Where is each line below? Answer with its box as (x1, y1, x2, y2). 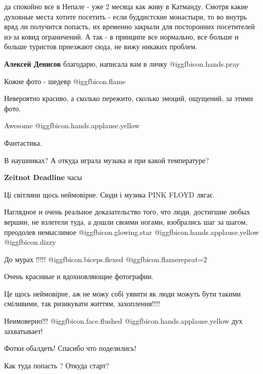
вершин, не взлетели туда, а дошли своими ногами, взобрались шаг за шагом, (4, 216, 248, 227)
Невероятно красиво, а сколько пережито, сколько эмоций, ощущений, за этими (4, 93, 253, 104)
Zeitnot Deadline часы (4, 172, 82, 183)
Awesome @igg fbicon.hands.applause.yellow (4, 120, 140, 131)
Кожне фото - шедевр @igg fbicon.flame (4, 75, 126, 86)
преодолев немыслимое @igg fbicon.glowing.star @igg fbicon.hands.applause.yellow (4, 226, 259, 237)
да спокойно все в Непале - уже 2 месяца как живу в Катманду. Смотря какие (4, 1, 248, 11)
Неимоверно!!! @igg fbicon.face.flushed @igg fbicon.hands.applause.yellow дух (4, 316, 242, 326)
